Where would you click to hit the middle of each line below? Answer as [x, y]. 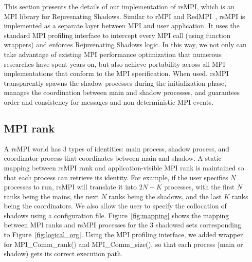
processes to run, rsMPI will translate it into [70, 187]
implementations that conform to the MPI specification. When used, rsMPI [117, 73]
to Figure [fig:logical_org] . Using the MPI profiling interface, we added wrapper [124, 234]
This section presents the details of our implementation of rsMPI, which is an [119, 6]
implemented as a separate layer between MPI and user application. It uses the [122, 26]
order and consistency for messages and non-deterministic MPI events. [109, 102]
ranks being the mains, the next [52, 196]
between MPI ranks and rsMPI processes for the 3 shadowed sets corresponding [123, 225]
